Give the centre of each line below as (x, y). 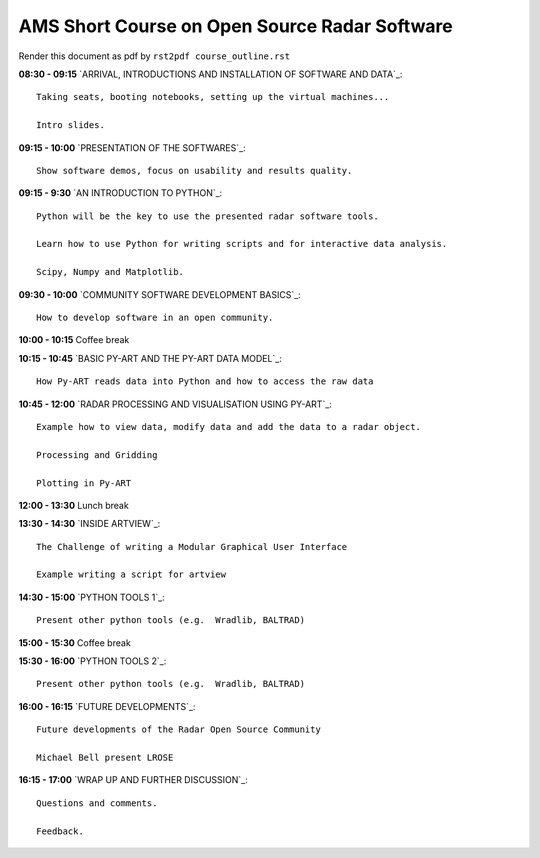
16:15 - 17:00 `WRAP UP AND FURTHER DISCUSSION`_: (133, 780)
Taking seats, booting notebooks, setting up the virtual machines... (213, 97)
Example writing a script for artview (131, 574)
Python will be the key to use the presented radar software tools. (207, 216)
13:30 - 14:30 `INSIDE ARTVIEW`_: (89, 524)
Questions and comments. (97, 803)
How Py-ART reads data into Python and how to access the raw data (205, 381)
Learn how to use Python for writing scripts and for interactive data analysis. (242, 244)
